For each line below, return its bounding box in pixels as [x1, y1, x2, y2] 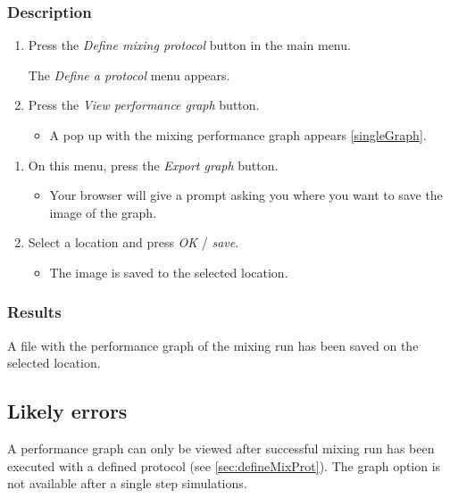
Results [7, 301, 62, 323]
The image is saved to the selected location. [49, 262, 288, 281]
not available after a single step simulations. [7, 474, 247, 493]
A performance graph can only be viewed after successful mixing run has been [7, 439, 435, 458]
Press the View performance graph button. [28, 95, 260, 114]
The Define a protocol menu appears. [28, 65, 230, 84]
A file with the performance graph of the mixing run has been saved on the [7, 336, 419, 354]
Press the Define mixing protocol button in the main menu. [28, 36, 351, 54]
